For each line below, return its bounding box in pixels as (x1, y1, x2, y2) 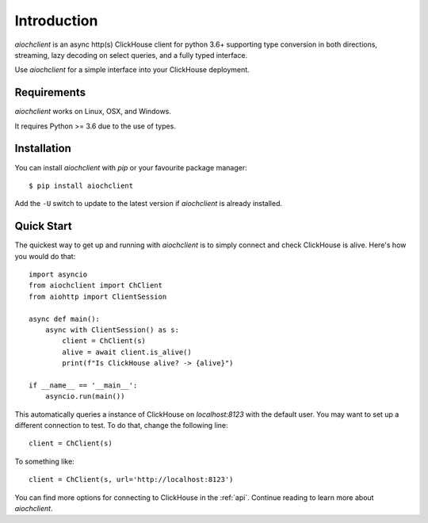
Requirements (14, 86, 86, 99)
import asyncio (29, 270, 88, 279)
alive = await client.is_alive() (62, 347, 192, 357)
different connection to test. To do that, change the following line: (14, 421, 228, 430)
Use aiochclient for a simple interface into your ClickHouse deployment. (14, 65, 250, 74)
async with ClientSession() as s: (44, 325, 180, 334)
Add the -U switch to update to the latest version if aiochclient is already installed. (14, 199, 283, 208)
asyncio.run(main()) (44, 392, 125, 401)
